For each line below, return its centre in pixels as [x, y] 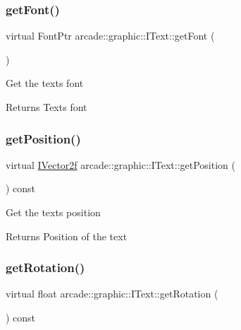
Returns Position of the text [67, 236]
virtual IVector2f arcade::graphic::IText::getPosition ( [121, 164]
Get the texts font [45, 83]
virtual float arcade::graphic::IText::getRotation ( [112, 294]
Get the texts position [53, 212]
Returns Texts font [47, 107]
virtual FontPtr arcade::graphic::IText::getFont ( [110, 36]
